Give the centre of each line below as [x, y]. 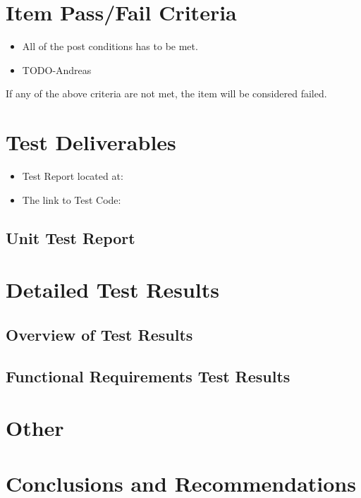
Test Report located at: [73, 176]
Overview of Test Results [99, 334]
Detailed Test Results [112, 290]
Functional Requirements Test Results [148, 376]
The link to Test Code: [72, 199]
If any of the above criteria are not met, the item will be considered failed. [166, 93]
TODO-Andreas [57, 69]
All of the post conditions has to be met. [110, 46]
